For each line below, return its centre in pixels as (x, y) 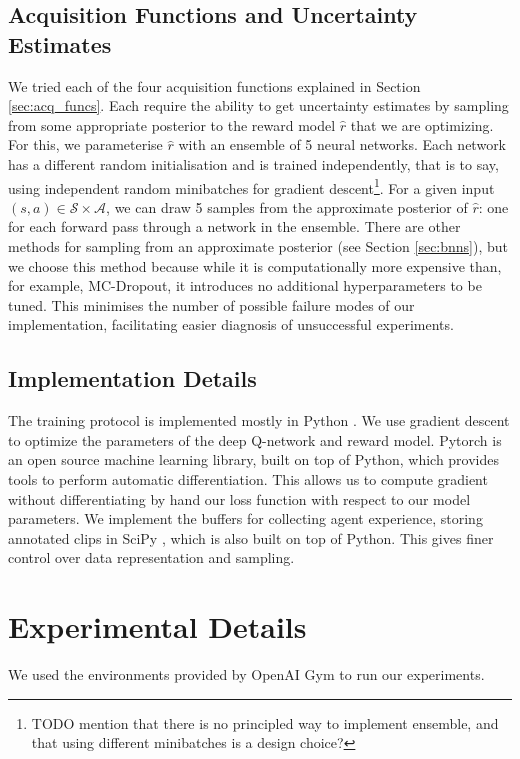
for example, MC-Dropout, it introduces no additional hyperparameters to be (245, 285)
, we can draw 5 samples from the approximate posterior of (287, 206)
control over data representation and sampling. (151, 557)
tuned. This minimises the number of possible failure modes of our (211, 304)
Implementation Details (132, 378)
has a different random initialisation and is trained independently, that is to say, (253, 163)
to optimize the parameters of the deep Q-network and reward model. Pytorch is (255, 439)
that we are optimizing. (422, 124)
